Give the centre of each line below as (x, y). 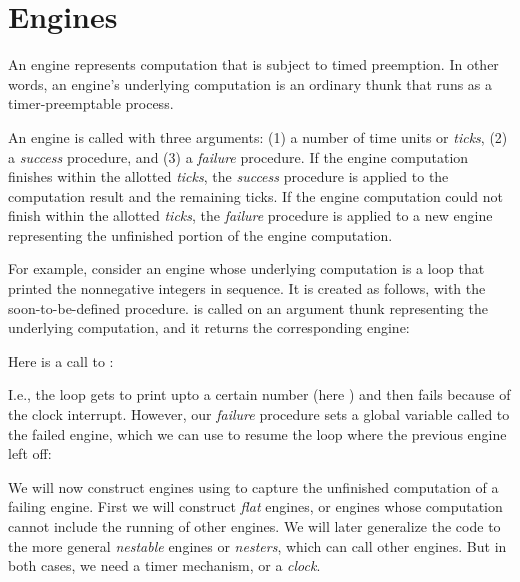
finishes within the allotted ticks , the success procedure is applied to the (228, 176)
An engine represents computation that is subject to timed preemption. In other (253, 64)
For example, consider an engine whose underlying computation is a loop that (246, 268)
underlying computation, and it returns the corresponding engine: (209, 327)
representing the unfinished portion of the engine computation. (200, 234)
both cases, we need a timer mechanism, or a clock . (164, 565)
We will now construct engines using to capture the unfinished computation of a (253, 486)
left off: (30, 453)
